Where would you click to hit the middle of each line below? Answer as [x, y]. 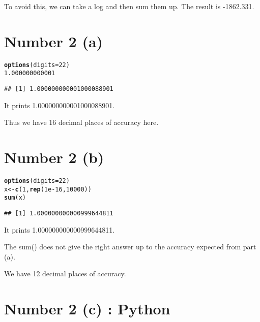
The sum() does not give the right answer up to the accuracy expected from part [130, 247]
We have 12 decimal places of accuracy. [65, 273]
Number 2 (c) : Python [87, 309]
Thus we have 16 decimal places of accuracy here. [81, 122]
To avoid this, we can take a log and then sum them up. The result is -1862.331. [129, 6]
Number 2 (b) [54, 157]
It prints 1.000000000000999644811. [60, 229]
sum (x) [15, 198]
